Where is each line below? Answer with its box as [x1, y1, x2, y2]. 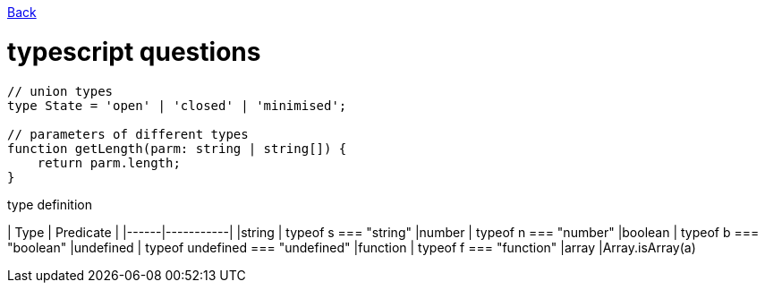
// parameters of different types [7, 126, 249, 141]
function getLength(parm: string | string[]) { [7, 141, 347, 156]
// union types [7, 83, 114, 98]
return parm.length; [37, 155, 181, 170]
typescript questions [7, 36, 261, 67]
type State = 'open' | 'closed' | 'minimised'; [7, 98, 347, 113]
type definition [7, 196, 92, 212]
